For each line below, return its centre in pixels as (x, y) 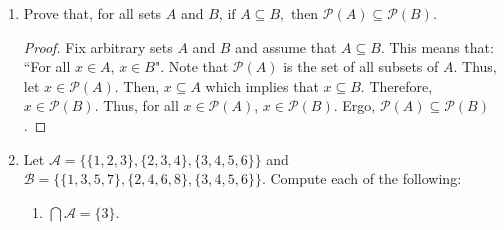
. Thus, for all (136, 105)
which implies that (262, 85)
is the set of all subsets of (361, 66)
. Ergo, (354, 105)
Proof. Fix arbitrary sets (98, 46)
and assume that (286, 46)
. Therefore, (396, 85)
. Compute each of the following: (361, 178)
